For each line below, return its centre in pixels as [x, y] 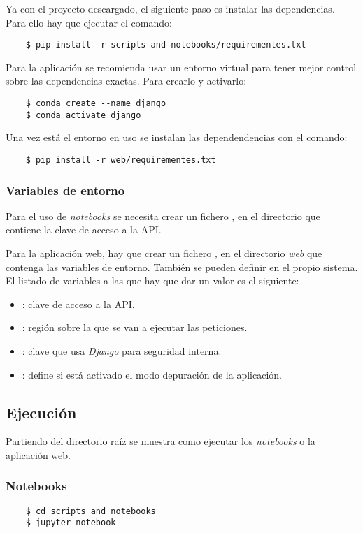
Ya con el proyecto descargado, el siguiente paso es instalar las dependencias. [170, 8]
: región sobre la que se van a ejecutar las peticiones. [135, 327]
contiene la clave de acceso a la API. [84, 229]
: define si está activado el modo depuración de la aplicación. [152, 374]
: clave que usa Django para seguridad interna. [122, 350]
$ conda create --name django [96, 104]
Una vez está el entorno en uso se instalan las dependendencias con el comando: [177, 137]
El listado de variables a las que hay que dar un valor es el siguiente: [152, 280]
